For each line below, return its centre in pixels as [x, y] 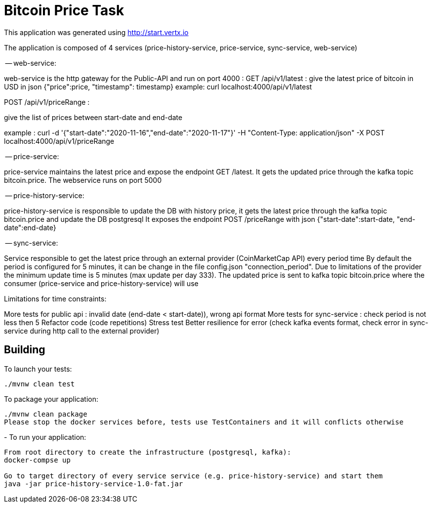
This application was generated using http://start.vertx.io [96, 32]
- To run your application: [45, 437]
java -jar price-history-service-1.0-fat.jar [94, 484]
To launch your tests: [38, 369]
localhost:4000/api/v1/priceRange [59, 141]
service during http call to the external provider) [82, 331]
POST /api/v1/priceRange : [47, 102]
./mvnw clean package [46, 414]
